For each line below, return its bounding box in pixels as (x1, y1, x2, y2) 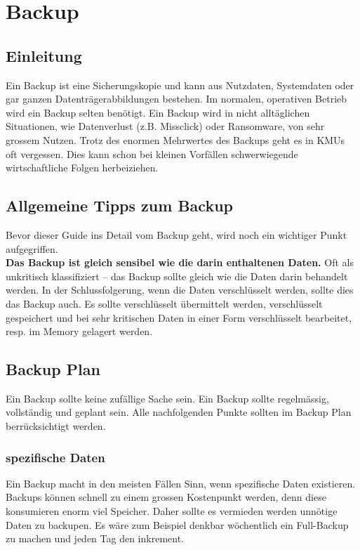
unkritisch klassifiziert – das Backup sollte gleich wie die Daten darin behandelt (6, 268, 348, 283)
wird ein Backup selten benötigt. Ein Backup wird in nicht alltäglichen (6, 105, 310, 119)
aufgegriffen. (6, 241, 58, 256)
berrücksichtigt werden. (6, 419, 106, 433)
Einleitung (6, 44, 82, 66)
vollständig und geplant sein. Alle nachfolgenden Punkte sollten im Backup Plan (6, 405, 352, 419)
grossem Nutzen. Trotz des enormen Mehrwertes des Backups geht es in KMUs (6, 132, 345, 147)
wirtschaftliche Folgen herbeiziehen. (6, 160, 159, 175)
